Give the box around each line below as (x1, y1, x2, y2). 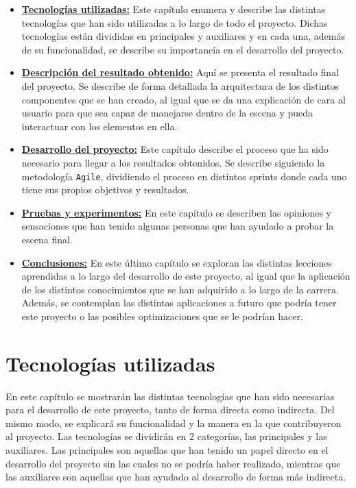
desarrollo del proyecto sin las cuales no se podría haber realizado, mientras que (5, 456, 341, 470)
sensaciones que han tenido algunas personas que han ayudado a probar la (21, 219, 334, 233)
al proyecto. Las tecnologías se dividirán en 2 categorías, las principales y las (5, 429, 327, 443)
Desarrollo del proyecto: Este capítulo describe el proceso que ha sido (21, 142, 329, 156)
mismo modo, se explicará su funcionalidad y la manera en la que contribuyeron (5, 415, 342, 430)
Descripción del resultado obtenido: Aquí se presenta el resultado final (21, 65, 340, 80)
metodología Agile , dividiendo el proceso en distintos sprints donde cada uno (21, 169, 347, 183)
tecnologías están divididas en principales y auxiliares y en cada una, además (21, 29, 345, 43)
